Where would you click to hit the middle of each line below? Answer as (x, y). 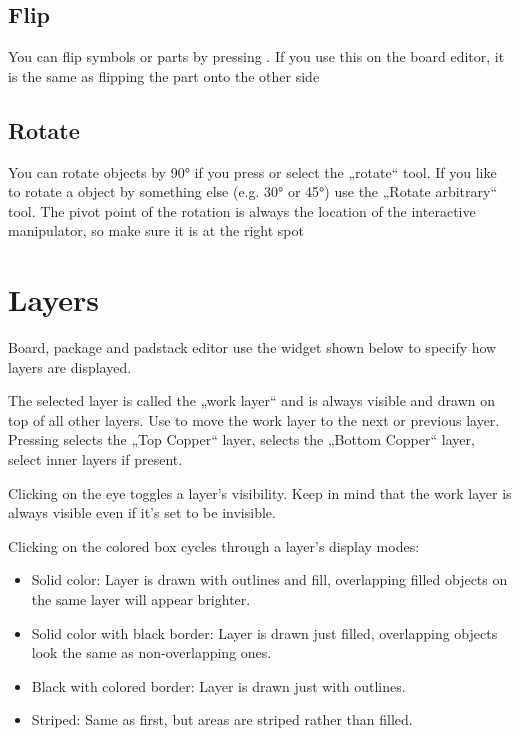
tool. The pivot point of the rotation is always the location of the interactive (242, 210)
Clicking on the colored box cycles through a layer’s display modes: (214, 545)
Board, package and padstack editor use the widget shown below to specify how (252, 347)
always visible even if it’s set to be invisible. (142, 512)
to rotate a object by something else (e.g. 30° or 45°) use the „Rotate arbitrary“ (253, 191)
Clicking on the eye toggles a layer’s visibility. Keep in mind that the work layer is (260, 492)
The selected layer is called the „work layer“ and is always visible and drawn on (251, 400)
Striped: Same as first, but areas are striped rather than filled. (222, 719)
